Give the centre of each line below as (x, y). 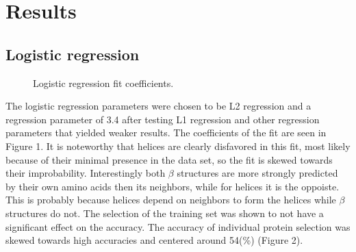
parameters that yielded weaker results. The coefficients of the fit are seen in (166, 133)
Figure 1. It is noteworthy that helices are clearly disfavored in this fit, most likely (178, 146)
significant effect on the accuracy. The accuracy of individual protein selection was (178, 226)
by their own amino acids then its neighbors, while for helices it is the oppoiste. (173, 186)
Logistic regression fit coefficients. (103, 83)
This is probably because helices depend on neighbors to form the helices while (171, 200)
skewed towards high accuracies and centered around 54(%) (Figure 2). (154, 240)
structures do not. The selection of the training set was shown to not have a (165, 213)
